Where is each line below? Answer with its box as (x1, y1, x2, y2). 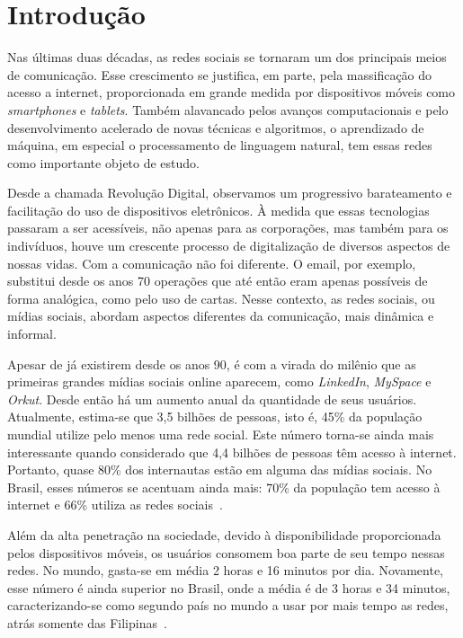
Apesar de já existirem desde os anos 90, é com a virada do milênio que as (7, 354, 416, 373)
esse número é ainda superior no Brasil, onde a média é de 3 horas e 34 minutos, (7, 578, 450, 597)
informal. (7, 324, 57, 343)
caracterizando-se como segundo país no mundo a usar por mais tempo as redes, (7, 596, 449, 615)
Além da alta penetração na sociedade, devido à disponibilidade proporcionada (7, 525, 441, 544)
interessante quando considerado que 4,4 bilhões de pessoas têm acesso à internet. (7, 442, 457, 461)
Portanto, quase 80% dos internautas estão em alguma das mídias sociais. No (7, 460, 432, 479)
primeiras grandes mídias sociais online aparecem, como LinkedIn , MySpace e (7, 372, 432, 391)
